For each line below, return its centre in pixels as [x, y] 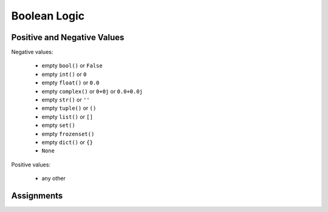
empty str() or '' [66, 100]
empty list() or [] [67, 117]
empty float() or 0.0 [70, 83]
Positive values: [31, 165]
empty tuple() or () [69, 108]
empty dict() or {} [67, 142]
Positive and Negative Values [68, 37]
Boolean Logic [48, 16]
